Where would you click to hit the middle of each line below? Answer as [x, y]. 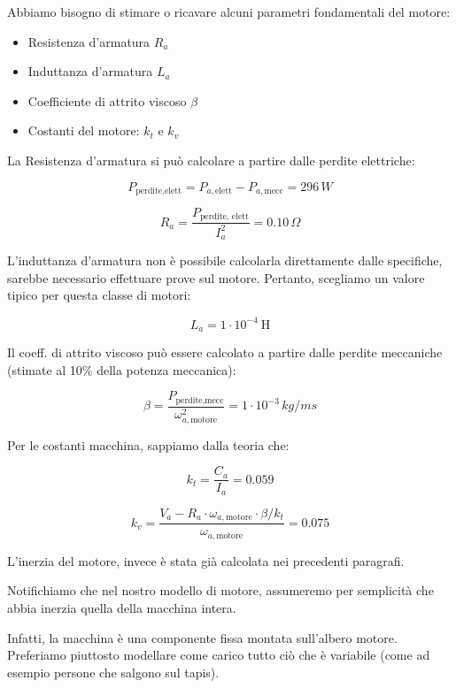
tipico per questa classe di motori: [99, 295]
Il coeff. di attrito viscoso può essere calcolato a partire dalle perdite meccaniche [225, 352]
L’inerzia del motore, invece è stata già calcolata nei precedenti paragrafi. [206, 560]
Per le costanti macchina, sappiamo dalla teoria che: [148, 444]
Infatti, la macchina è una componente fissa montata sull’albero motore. [202, 637]
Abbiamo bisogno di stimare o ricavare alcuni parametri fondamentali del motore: [229, 11]
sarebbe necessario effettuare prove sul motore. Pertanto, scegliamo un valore [216, 277]
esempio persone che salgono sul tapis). [113, 672]
